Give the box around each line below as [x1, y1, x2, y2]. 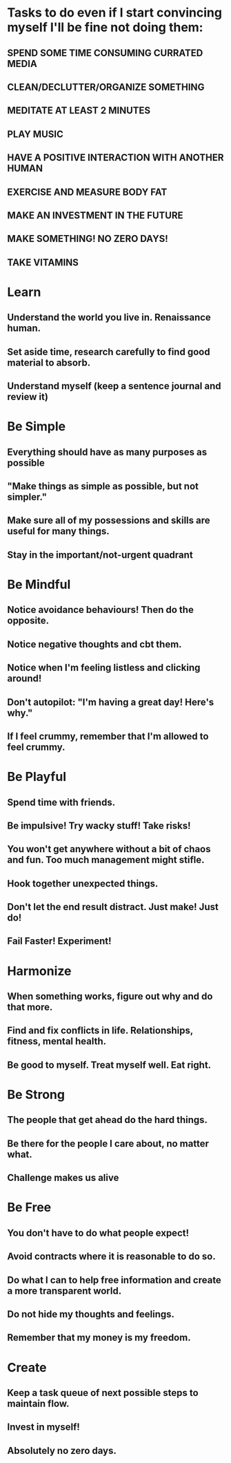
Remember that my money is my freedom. [7, 1332, 191, 1343]
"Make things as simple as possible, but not [7, 480, 199, 492]
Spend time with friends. [7, 796, 116, 808]
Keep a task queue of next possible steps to [7, 1387, 199, 1399]
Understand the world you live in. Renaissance [7, 312, 212, 323]
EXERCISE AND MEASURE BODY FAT [7, 186, 168, 198]
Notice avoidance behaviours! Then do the [7, 604, 194, 616]
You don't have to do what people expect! [7, 1227, 190, 1238]
